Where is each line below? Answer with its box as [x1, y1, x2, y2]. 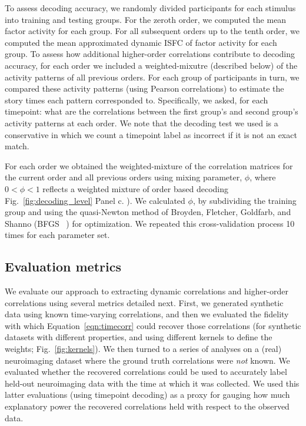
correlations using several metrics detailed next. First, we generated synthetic [5, 296, 284, 308]
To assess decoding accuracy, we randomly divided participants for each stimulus [5, 2, 296, 14]
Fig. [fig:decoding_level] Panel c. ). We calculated [5, 194, 185, 206]
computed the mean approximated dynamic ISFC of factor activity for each [5, 36, 277, 48]
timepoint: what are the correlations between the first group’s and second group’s [5, 105, 298, 118]
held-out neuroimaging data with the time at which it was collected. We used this [5, 377, 300, 389]
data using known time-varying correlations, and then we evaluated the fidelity [5, 308, 289, 320]
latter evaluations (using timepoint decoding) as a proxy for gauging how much [5, 388, 290, 401]
